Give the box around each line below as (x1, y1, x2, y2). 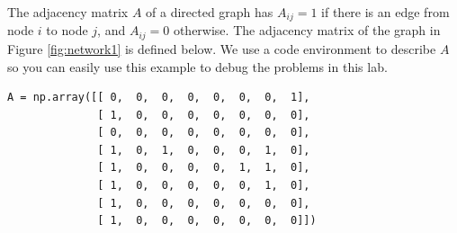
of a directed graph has (146, 3, 273, 21)
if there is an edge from (321, 3, 450, 21)
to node (46, 21, 88, 40)
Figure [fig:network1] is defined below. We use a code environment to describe (7, 39, 436, 58)
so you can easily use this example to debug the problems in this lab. (7, 57, 388, 76)
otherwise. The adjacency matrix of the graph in (173, 21, 441, 40)
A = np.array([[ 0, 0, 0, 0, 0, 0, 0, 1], (7, 91, 310, 104)
